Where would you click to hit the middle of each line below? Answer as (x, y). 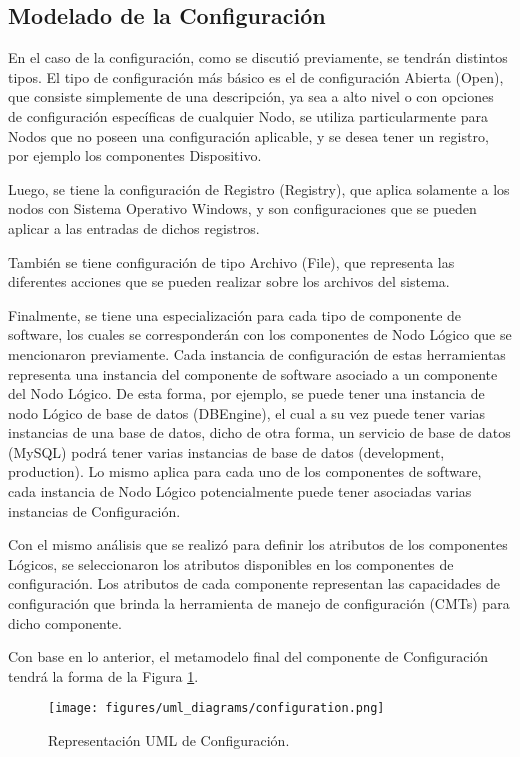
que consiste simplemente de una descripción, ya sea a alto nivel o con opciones (251, 96)
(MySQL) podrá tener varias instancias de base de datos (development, (226, 451)
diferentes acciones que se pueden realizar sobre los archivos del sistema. (229, 281)
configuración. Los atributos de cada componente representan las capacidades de (254, 583)
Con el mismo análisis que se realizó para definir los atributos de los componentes (258, 544)
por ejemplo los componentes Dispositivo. (135, 155)
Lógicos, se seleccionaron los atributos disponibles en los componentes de (231, 563)
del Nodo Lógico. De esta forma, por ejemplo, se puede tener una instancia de (246, 393)
